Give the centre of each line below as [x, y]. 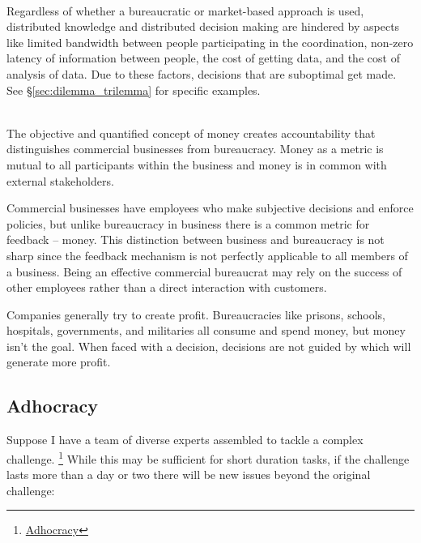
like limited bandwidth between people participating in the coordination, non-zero [210, 42]
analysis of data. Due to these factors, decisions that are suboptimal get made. [202, 73]
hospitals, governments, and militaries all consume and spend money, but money [206, 330]
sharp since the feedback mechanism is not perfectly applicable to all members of [207, 255]
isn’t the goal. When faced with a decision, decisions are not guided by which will [209, 346]
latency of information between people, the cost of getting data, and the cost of [203, 58]
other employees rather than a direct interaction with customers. [167, 287]
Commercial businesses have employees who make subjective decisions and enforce [210, 208]
